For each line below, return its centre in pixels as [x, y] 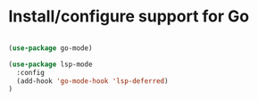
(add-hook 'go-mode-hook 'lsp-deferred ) [92, 81]
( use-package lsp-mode [50, 64]
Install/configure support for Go [129, 17]
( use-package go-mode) [50, 48]
